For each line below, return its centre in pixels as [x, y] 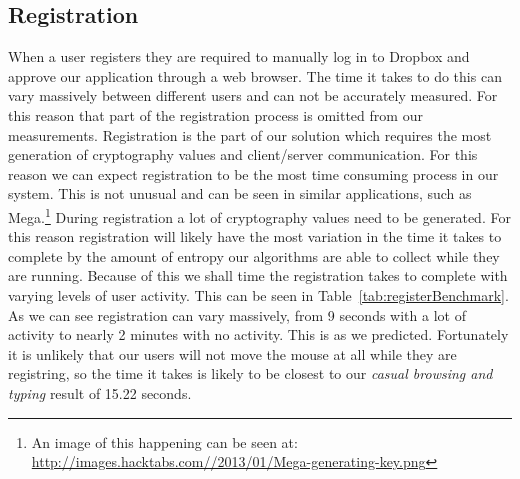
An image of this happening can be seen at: [164, 441]
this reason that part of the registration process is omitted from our [215, 114]
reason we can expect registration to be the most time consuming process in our [253, 173]
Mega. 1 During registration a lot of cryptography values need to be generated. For [259, 215]
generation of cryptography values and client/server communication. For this [243, 154]
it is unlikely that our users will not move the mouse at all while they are [232, 353]
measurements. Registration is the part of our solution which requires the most [250, 134]
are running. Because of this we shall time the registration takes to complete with [258, 275]
